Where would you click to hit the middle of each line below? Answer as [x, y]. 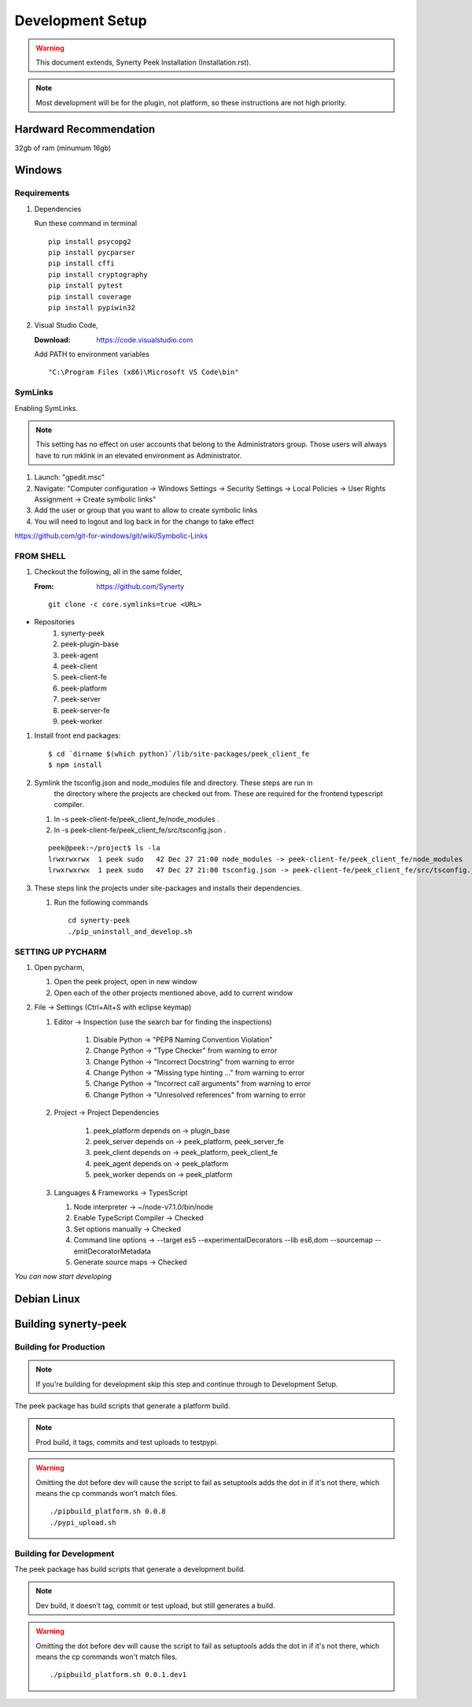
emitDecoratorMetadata [112, 1251]
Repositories [54, 622]
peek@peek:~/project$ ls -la [104, 848]
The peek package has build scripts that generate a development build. [130, 1569]
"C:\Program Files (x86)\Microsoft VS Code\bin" [144, 372]
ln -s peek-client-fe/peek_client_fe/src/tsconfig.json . [140, 830]
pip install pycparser [92, 252]
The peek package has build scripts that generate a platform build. [122, 1406]
